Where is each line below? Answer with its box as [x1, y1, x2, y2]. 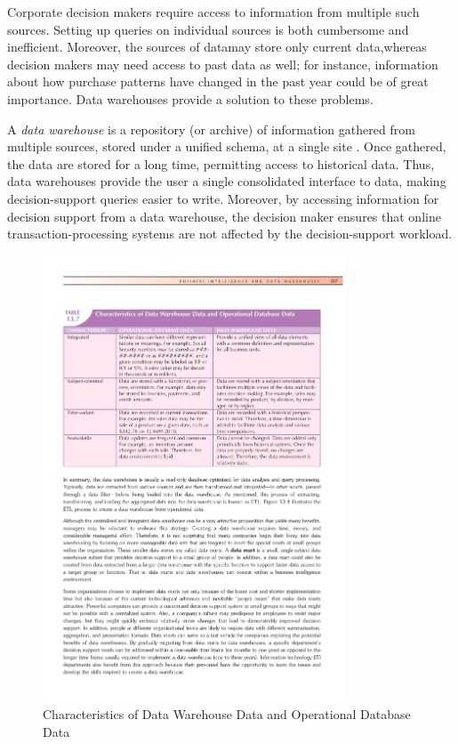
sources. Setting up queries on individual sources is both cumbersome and [7, 20, 409, 38]
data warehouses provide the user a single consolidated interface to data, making [7, 172, 446, 190]
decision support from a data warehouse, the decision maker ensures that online [7, 206, 441, 225]
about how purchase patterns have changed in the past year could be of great [7, 72, 429, 91]
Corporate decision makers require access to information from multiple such [7, 3, 420, 20]
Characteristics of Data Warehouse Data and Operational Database [43, 705, 411, 724]
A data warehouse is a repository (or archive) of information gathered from [7, 119, 415, 138]
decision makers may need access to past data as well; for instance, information [7, 54, 438, 73]
